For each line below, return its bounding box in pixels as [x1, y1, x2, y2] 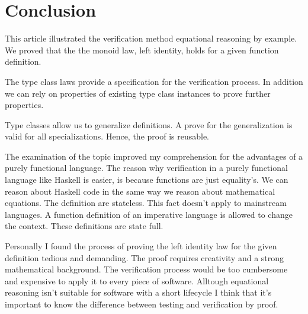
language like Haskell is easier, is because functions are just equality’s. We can [5, 173, 288, 186]
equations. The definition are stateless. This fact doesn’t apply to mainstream [5, 196, 287, 209]
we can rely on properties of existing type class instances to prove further [5, 87, 271, 99]
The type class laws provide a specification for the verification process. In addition [5, 75, 303, 87]
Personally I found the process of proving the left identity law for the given [5, 240, 277, 252]
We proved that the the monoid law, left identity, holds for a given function [5, 43, 279, 56]
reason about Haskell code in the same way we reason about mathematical [5, 185, 275, 197]
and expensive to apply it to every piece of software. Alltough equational [5, 274, 269, 287]
